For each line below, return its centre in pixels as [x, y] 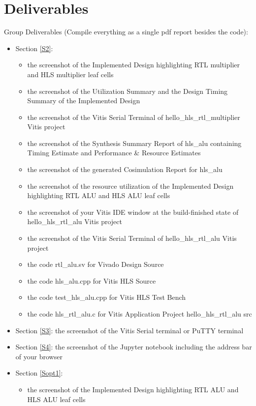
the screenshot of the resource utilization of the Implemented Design [130, 186]
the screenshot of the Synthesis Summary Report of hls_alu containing [134, 143]
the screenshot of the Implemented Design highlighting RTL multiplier [133, 65]
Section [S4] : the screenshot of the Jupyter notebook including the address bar [134, 347]
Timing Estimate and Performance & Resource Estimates [114, 153]
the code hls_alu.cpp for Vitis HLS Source [92, 280]
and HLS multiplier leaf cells [70, 74]
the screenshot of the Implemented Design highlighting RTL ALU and [133, 389]
